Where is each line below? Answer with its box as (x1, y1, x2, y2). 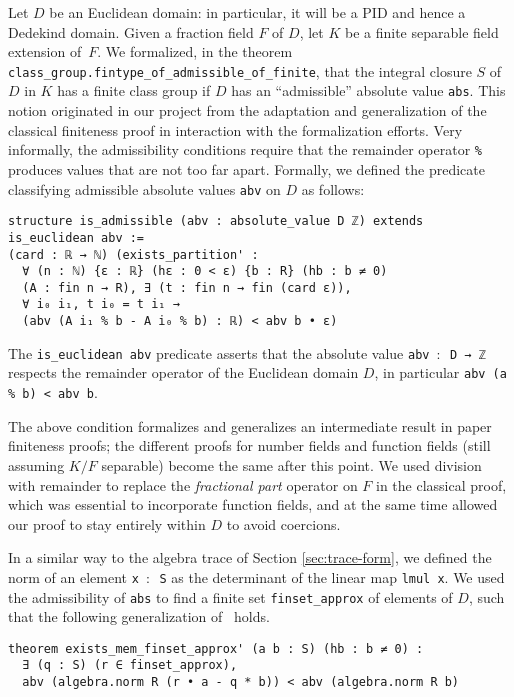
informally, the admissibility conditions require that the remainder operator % (8, 139, 483, 160)
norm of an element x (8, 566, 139, 587)
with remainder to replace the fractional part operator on (8, 474, 358, 495)
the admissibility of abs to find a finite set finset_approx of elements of (8, 586, 453, 607)
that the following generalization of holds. (8, 606, 270, 627)
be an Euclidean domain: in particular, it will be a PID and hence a (49, 2, 466, 22)
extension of (8, 41, 82, 62)
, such (468, 586, 505, 607)
